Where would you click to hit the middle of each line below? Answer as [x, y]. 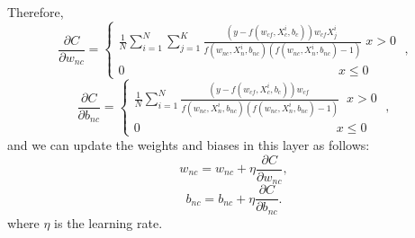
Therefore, [36, 12]
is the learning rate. [108, 222]
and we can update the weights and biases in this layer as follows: [189, 144]
